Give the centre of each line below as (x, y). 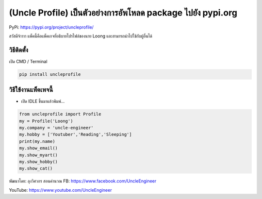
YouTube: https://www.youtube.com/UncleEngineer (60, 190)
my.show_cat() (36, 168)
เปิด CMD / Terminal (28, 61)
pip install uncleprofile (50, 74)
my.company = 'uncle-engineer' (57, 128)
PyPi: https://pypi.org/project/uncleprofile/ (51, 27)
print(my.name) (37, 141)
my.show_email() (39, 148)
